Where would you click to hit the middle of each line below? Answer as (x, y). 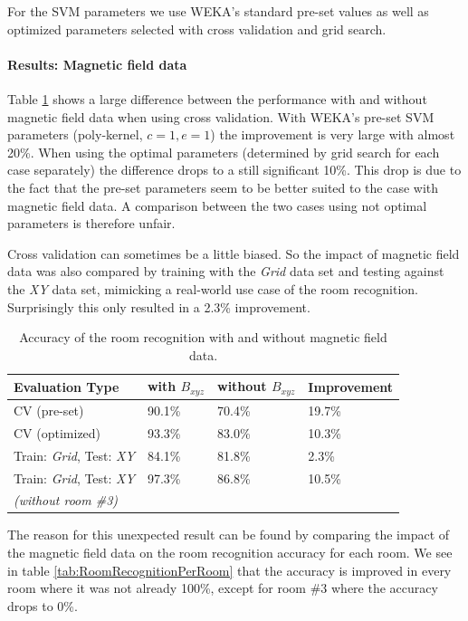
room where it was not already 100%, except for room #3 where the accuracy (223, 588)
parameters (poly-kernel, (75, 134)
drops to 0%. (43, 605)
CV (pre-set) (49, 410)
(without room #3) (66, 500)
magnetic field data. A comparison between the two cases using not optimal (217, 205)
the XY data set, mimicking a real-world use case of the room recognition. (213, 288)
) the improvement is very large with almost (333, 134)
